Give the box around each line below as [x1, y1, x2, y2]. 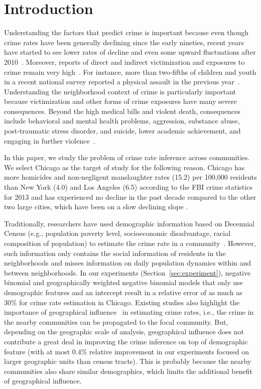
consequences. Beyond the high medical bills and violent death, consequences [4, 105, 240, 116]
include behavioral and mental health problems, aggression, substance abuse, [4, 115, 240, 126]
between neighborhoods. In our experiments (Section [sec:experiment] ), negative [4, 267, 251, 278]
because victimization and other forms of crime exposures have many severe [4, 96, 237, 106]
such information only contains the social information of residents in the [4, 247, 226, 258]
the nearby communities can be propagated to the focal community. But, [4, 316, 228, 327]
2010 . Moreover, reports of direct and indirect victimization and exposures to [4, 56, 245, 67]
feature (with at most [4, 346, 70, 356]
